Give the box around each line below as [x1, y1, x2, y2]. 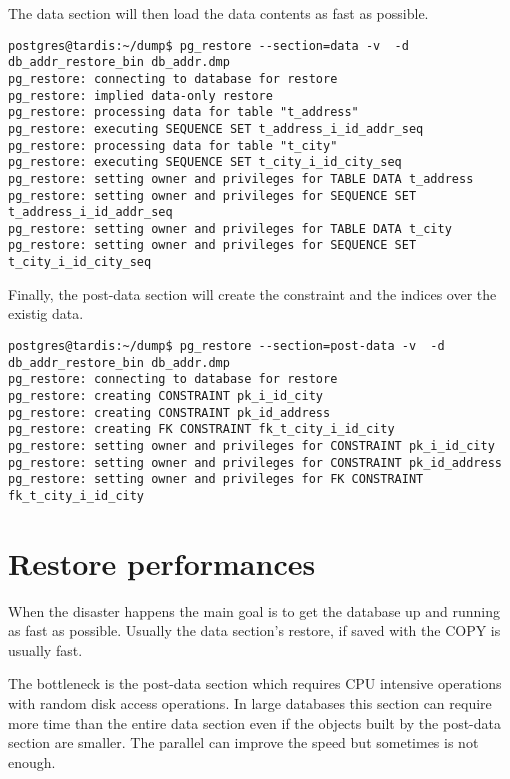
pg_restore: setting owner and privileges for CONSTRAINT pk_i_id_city [8, 438, 495, 453]
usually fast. [8, 639, 83, 660]
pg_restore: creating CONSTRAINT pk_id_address [8, 405, 331, 420]
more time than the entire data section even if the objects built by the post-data [8, 712, 502, 733]
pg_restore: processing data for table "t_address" [8, 105, 359, 120]
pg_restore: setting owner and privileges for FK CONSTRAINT [8, 472, 424, 487]
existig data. [8, 303, 84, 324]
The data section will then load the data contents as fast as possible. [8, 3, 429, 23]
